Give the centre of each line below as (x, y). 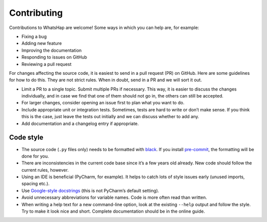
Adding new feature (42, 43)
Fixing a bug (34, 36)
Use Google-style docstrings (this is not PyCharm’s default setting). (90, 190)
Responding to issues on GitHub (54, 57)
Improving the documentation (51, 50)
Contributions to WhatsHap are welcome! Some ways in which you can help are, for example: (104, 28)
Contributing (36, 13)
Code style (26, 138)
